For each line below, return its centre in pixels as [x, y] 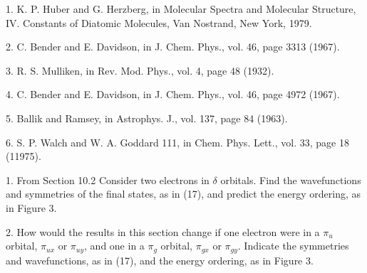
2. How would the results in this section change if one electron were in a [163, 231]
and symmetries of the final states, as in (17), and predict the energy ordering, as [183, 194]
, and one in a [114, 246]
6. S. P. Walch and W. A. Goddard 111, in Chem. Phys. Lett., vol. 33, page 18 [177, 142]
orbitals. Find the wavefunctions [291, 180]
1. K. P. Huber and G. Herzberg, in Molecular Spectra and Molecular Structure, [181, 9]
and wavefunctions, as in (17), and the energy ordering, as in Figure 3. [160, 260]
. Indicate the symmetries [293, 246]
